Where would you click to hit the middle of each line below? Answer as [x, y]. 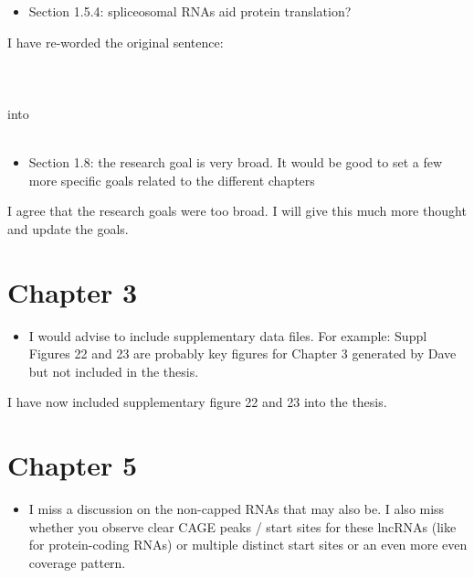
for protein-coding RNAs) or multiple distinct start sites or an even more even [248, 545]
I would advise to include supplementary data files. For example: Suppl [228, 335]
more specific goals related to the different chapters [172, 180]
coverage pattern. [77, 562]
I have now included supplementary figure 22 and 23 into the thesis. [197, 402]
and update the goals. [68, 228]
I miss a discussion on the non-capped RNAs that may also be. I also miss [237, 509]
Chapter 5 [73, 465]
